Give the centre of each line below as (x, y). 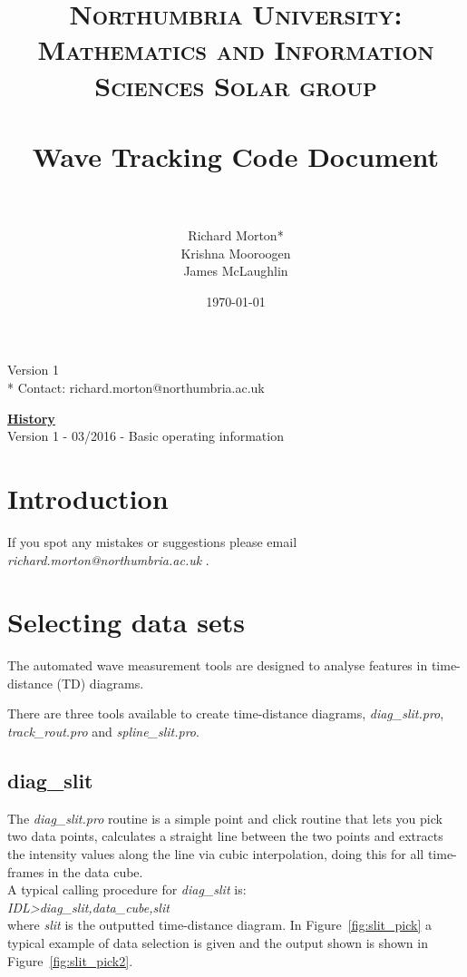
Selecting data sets (126, 622)
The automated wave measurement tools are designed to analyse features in (218, 665)
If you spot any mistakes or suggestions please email (152, 541)
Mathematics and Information (236, 49)
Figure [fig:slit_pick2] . (70, 960)
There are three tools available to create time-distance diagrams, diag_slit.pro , (226, 713)
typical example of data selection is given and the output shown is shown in (218, 942)
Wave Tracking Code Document (236, 156)
